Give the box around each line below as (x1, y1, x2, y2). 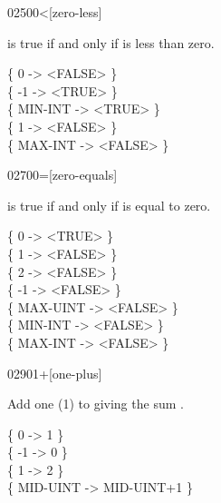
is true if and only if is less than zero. (7, 33, 215, 52)
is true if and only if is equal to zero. (7, 195, 211, 214)
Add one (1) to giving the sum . (7, 394, 184, 413)
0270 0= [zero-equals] (7, 165, 118, 184)
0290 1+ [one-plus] (7, 363, 102, 382)
